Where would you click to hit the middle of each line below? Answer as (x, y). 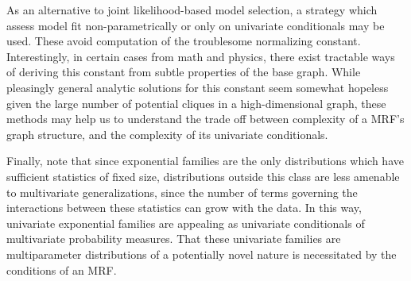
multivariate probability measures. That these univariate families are (174, 239)
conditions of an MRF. (62, 269)
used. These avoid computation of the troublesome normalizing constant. (184, 41)
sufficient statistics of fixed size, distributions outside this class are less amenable (203, 176)
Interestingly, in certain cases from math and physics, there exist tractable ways (201, 56)
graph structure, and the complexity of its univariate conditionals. (167, 134)
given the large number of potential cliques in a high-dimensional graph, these (196, 103)
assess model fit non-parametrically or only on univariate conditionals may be (196, 25)
